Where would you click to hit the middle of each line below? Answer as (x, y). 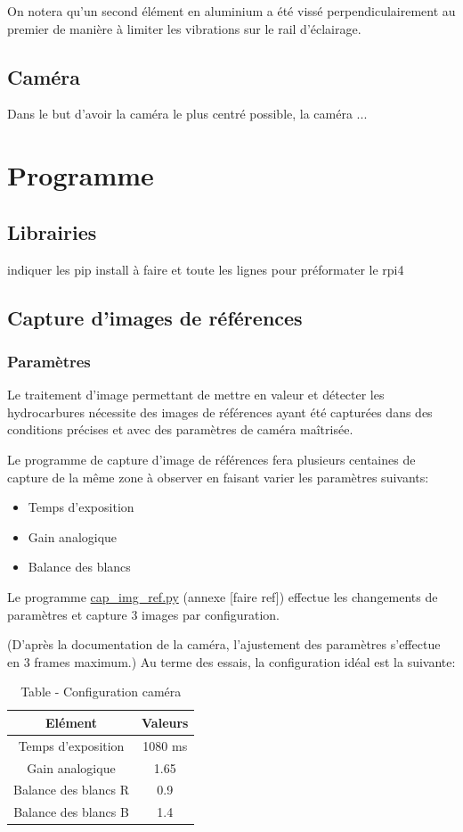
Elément (71, 722)
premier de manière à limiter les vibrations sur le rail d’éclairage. (184, 28)
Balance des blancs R (72, 790)
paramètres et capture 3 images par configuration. (144, 614)
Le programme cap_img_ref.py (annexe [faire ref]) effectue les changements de (223, 596)
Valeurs (165, 722)
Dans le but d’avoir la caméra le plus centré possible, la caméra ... (187, 114)
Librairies (52, 231)
